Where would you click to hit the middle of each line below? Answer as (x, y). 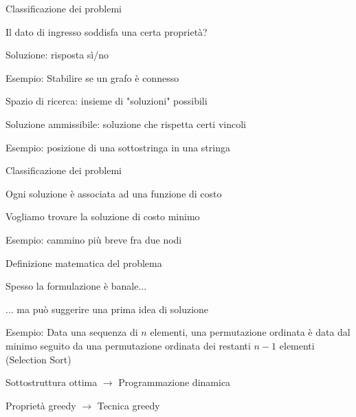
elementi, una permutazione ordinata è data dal (250, 332)
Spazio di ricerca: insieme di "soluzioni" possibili (107, 101)
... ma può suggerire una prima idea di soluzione (107, 309)
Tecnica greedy (129, 405)
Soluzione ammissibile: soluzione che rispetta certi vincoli (126, 124)
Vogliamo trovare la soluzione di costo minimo (103, 216)
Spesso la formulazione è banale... (76, 286)
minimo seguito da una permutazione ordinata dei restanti (128, 345)
